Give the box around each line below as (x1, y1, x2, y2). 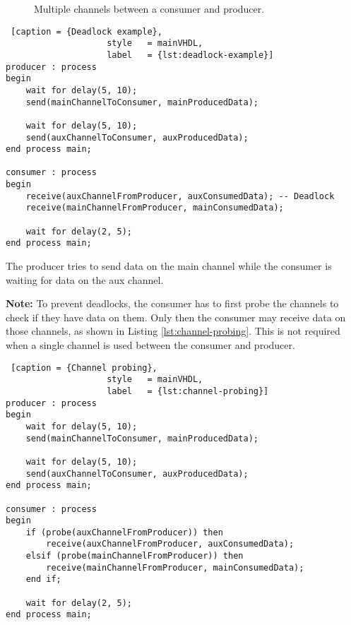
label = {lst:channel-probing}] (107, 386, 269, 396)
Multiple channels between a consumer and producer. (34, 1, 265, 16)
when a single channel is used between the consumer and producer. (6, 338, 295, 352)
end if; (25, 574, 61, 585)
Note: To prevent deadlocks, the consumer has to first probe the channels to (6, 296, 339, 311)
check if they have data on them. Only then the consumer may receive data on (6, 309, 346, 324)
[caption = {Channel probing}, (11, 362, 157, 373)
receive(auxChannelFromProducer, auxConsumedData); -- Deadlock (25, 191, 335, 201)
